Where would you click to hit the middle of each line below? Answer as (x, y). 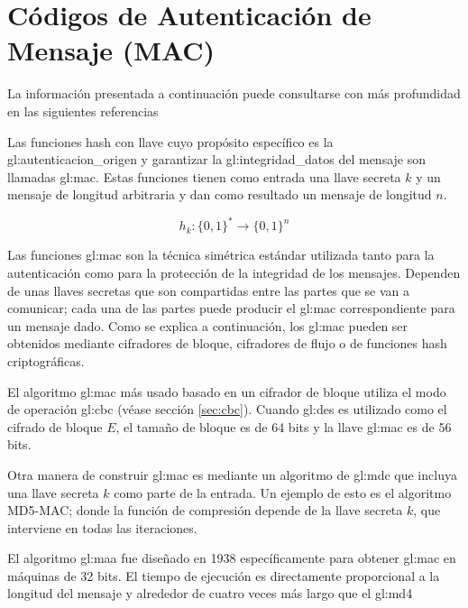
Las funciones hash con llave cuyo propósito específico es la (170, 141)
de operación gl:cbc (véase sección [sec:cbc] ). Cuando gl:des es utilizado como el (227, 409)
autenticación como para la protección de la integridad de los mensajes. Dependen (234, 272)
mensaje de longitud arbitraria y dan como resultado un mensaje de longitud (220, 194)
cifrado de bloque (55, 426)
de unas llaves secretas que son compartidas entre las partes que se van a (209, 290)
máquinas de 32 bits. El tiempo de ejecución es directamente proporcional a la (224, 575)
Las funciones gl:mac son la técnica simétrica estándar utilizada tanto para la (221, 255)
